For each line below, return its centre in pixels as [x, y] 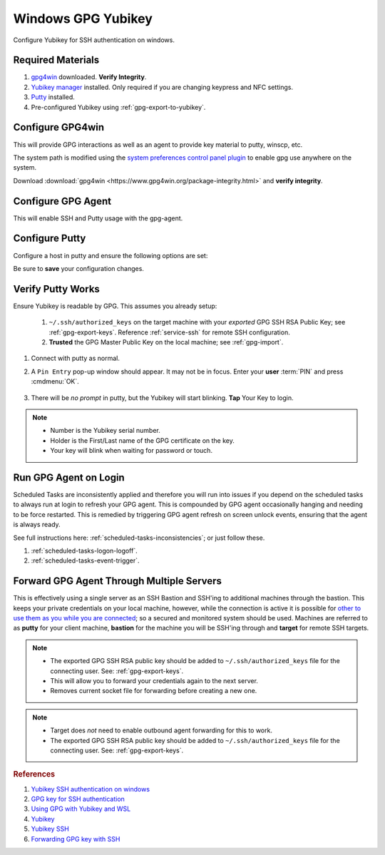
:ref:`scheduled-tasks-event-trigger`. [85, 560]
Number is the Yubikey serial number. [105, 431]
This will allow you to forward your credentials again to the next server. [154, 681]
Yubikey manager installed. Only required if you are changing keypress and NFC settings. [162, 87]
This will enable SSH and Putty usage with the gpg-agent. [98, 218]
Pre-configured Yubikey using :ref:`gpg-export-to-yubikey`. [118, 107]
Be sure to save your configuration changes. [78, 268]
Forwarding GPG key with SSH [76, 839]
